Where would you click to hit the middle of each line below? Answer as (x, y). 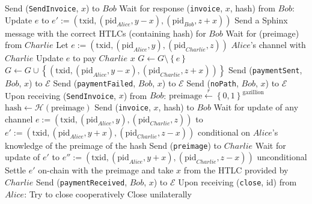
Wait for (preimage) (262, 33)
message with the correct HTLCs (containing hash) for (106, 33)
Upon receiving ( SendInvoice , (60, 95)
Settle (15, 170)
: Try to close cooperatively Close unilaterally (108, 193)
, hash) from (252, 8)
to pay (84, 58)
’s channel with (278, 45)
